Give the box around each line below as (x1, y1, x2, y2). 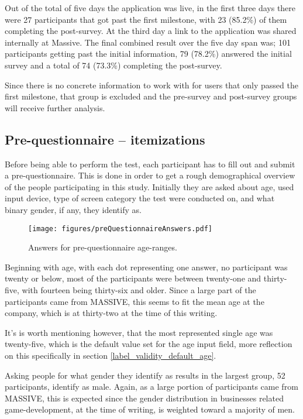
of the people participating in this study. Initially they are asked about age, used (5, 180, 294, 193)
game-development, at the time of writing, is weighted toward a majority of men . (5, 403, 295, 415)
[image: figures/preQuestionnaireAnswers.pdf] (28, 224, 212, 233)
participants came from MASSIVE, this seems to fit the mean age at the (5, 295, 264, 307)
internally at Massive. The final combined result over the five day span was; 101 (5, 36, 291, 48)
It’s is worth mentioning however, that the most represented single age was (5, 326, 273, 338)
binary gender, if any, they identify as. (5, 203, 142, 215)
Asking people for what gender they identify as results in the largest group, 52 (5, 369, 285, 381)
